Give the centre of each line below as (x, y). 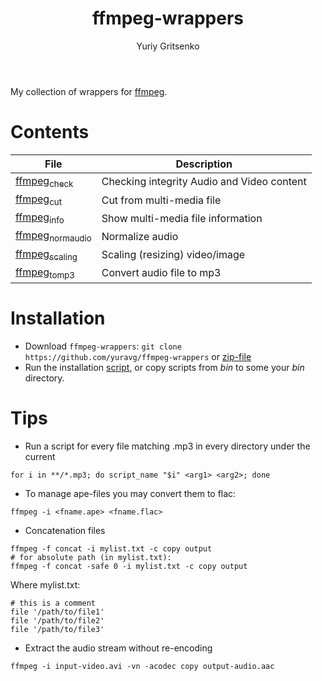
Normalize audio (140, 237)
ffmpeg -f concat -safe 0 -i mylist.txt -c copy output (129, 566)
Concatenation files (65, 530)
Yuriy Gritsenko (168, 46)
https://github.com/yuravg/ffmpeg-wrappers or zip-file (138, 356)
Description (204, 164)
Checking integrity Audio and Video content (204, 182)
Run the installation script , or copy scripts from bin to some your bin (164, 367)
